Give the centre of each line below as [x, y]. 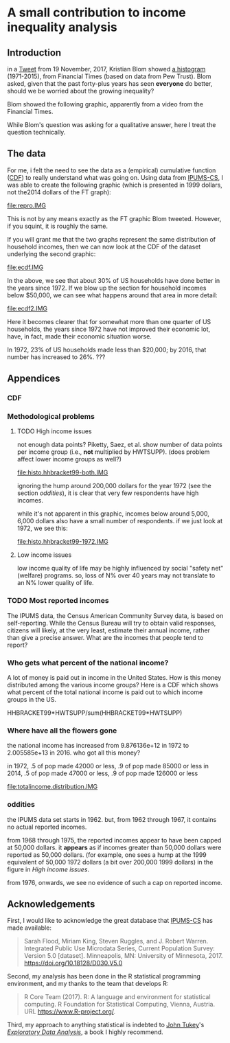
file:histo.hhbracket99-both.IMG [62, 472]
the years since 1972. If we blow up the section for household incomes [107, 288]
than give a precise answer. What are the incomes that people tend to [105, 637]
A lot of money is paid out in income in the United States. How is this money [114, 678]
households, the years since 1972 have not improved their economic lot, [109, 329]
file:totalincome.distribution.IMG [53, 787]
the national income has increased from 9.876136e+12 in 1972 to [98, 746]
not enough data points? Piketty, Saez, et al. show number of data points [120, 445]
